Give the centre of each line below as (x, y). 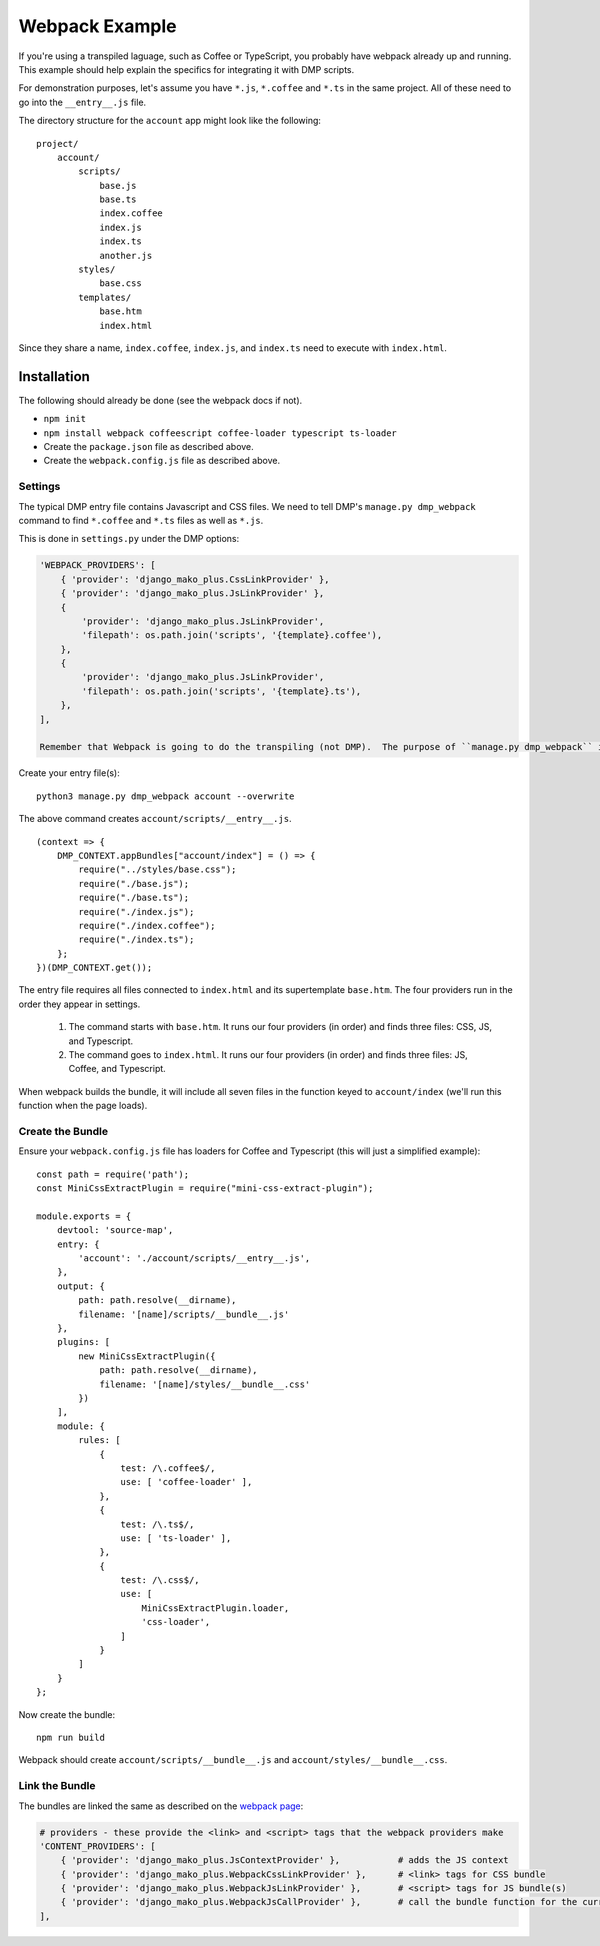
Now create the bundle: (67, 1714)
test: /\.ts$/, (157, 1524)
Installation (54, 376)
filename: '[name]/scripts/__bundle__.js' (184, 1314)
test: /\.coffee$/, (168, 1468)
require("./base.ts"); (134, 898)
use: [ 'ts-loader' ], (176, 1538)
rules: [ (99, 1440)
